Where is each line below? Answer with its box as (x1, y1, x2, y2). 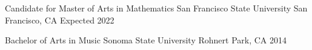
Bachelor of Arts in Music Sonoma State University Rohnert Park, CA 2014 (5, 34, 287, 46)
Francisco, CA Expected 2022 (5, 13, 115, 26)
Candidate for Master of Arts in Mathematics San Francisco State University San (5, 2, 308, 14)
